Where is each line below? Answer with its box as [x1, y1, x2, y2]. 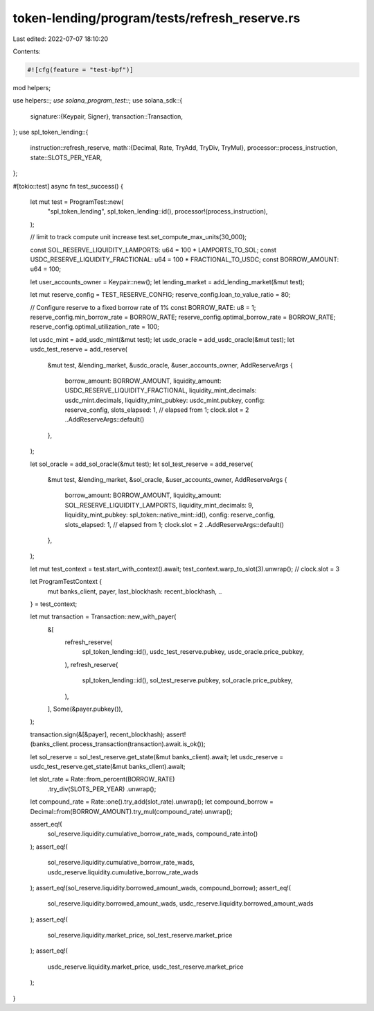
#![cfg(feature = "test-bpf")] [27, 66, 134, 74]
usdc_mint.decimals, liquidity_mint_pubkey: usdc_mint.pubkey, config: [64, 396, 265, 404]
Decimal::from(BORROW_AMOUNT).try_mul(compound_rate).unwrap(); [30, 807, 233, 815]
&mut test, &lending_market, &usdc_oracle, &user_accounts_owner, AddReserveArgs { [47, 361, 294, 369]
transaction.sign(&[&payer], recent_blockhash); [30, 730, 166, 738]
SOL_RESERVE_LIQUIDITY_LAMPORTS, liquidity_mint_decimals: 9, [64, 501, 254, 509]
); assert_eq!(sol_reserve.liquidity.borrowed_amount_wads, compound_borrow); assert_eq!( [30, 883, 291, 892]
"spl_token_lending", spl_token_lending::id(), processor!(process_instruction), [47, 207, 268, 216]
